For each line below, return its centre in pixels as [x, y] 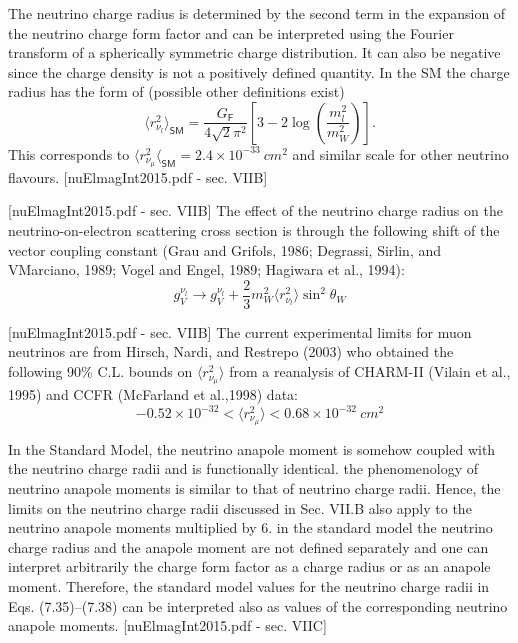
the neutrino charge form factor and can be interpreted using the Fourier [231, 32]
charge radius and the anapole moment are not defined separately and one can [248, 546]
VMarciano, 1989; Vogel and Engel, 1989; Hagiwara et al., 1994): [206, 269]
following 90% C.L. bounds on [100, 371]
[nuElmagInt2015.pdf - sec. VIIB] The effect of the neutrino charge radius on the [255, 210]
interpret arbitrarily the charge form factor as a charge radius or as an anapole [249, 566]
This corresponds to [69, 153]
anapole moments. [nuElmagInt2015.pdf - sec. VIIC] [167, 625]
